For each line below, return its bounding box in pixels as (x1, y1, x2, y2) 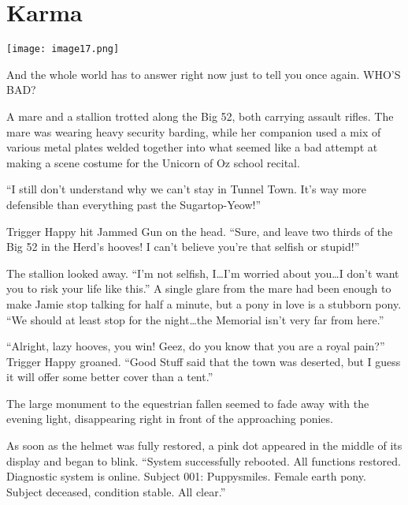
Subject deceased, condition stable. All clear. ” (6, 483, 226, 499)
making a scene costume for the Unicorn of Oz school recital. (6, 154, 300, 170)
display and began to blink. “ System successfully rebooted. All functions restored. (6, 452, 401, 469)
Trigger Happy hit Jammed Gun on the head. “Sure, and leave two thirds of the (6, 223, 393, 239)
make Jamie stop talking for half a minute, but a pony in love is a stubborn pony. (6, 295, 402, 312)
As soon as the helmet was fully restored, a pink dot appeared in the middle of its (6, 437, 402, 454)
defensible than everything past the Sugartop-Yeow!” (6, 196, 261, 212)
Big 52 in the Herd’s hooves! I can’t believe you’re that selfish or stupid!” (6, 238, 360, 255)
